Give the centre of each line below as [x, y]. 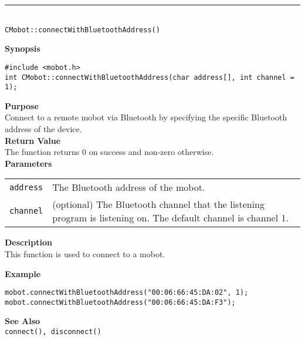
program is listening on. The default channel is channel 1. [170, 218]
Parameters [28, 163]
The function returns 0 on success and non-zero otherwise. [109, 152]
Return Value [33, 140]
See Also [23, 321]
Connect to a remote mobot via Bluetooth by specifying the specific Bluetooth [146, 117]
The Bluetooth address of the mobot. [129, 187]
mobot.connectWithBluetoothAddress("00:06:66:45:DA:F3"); [120, 302]
